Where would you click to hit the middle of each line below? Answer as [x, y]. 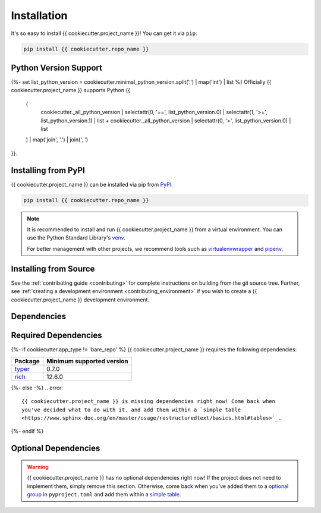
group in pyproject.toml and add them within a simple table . [104, 494]
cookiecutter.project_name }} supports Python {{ [71, 90]
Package [27, 361]
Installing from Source [53, 268]
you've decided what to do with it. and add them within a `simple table [131, 410]
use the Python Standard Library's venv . [76, 238]
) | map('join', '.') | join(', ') [57, 140]
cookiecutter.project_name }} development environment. [80, 300]
